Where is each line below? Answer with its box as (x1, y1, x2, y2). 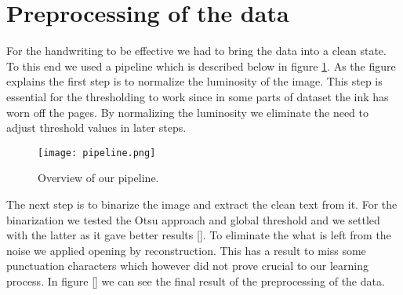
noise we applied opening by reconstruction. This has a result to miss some (6, 242, 366, 258)
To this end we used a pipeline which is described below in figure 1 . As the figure (6, 57, 396, 74)
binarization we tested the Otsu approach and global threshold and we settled (6, 211, 380, 228)
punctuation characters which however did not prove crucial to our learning (6, 257, 369, 274)
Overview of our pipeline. (38, 169, 159, 186)
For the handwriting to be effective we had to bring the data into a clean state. (6, 42, 387, 59)
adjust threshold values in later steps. (6, 119, 187, 136)
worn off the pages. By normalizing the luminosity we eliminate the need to (6, 104, 369, 120)
